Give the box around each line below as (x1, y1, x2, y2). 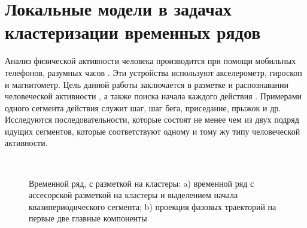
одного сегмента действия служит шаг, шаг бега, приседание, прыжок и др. (5, 101, 281, 114)
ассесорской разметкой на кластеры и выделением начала (29, 189, 238, 201)
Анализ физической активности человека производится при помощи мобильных (5, 54, 296, 67)
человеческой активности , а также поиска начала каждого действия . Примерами (5, 90, 302, 102)
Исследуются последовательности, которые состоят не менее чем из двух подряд (5, 113, 299, 126)
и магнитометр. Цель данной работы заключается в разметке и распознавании (5, 78, 288, 90)
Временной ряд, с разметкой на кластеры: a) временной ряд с (29, 177, 254, 189)
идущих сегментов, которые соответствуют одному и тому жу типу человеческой (5, 124, 300, 137)
